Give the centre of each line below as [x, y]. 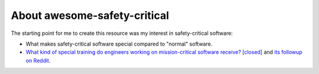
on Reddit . [38, 60]
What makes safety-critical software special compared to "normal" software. [119, 44]
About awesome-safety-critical [90, 15]
